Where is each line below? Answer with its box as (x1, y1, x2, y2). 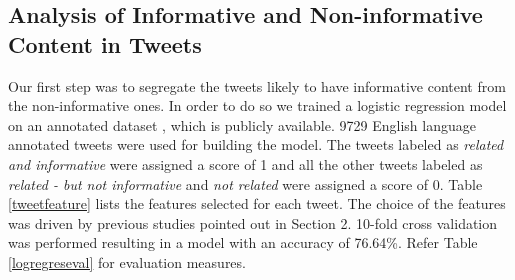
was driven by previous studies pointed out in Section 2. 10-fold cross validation (8, 212, 498, 233)
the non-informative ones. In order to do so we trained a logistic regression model (8, 95, 507, 116)
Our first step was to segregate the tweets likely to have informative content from (8, 75, 506, 96)
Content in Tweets (8, 28, 202, 59)
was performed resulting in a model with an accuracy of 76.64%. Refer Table (8, 232, 478, 253)
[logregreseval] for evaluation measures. (8, 251, 246, 272)
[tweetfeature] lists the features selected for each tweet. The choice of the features (8, 193, 506, 214)
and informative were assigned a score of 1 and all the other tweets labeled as (8, 153, 483, 174)
